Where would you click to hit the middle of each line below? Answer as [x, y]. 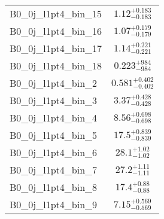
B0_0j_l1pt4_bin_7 [54, 170]
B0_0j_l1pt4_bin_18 [56, 66]
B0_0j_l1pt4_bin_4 [54, 118]
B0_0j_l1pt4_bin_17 [56, 48]
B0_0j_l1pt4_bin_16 [56, 31]
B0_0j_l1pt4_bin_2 [54, 83]
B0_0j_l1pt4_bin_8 [54, 187]
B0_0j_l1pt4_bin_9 [54, 204]
